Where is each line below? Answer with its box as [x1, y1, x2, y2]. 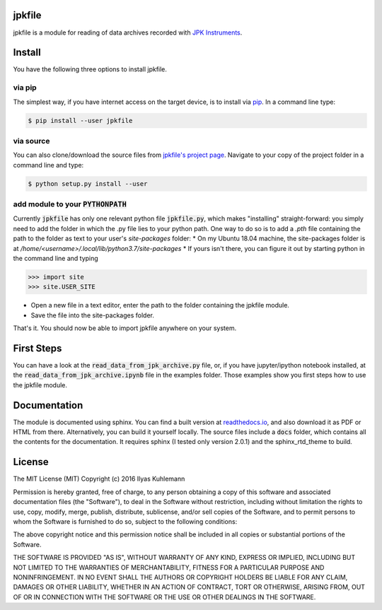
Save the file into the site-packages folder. [30, 311, 155, 319]
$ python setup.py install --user [28, 180, 148, 187]
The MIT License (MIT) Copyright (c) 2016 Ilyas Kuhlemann [13, 474, 185, 483]
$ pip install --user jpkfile [28, 117, 133, 124]
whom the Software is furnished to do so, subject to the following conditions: [13, 517, 238, 526]
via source [13, 136, 50, 146]
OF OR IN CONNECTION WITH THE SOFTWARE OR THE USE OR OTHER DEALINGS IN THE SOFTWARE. [13, 592, 316, 601]
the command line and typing [13, 254, 98, 262]
